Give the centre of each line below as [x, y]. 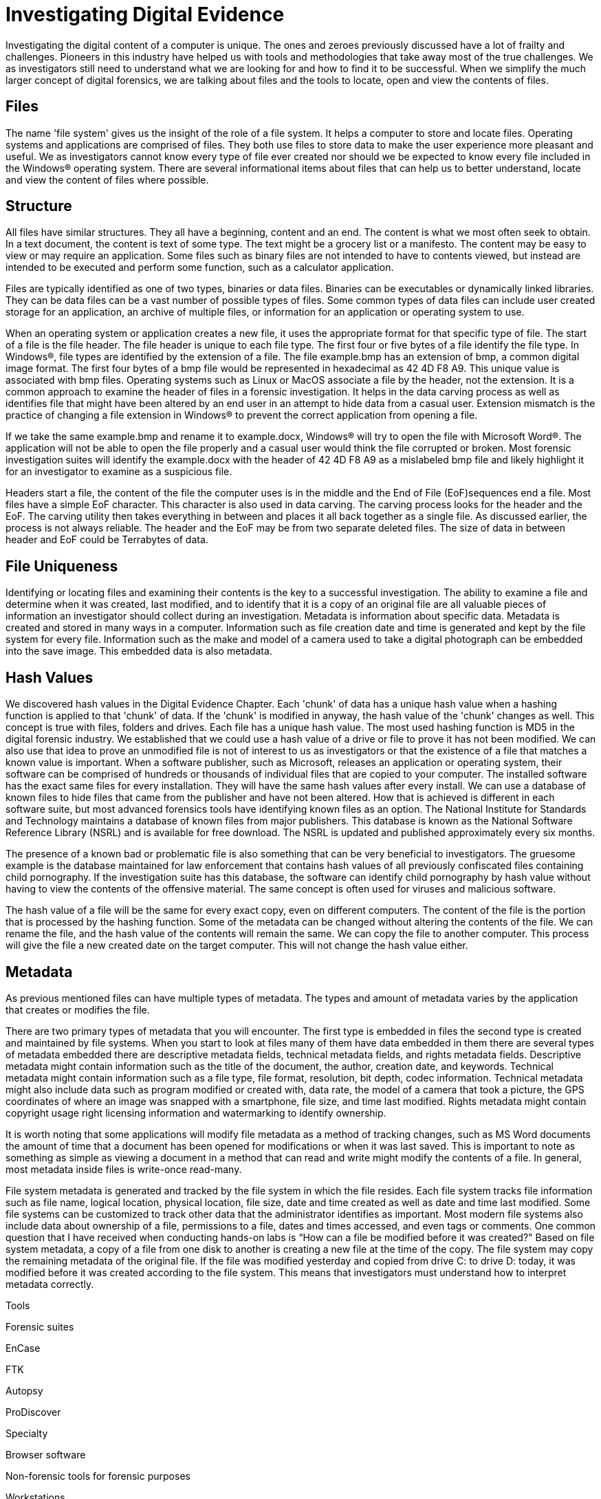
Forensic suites [40, 1326]
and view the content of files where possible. [107, 179]
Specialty [27, 1433]
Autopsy [24, 1390]
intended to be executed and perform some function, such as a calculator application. [200, 267]
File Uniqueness [62, 566]
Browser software [46, 1454]
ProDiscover [33, 1412]
